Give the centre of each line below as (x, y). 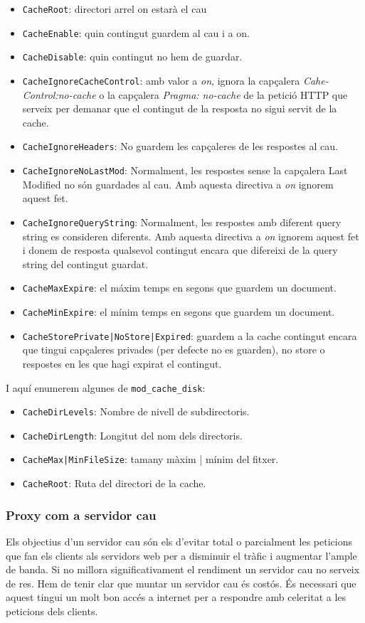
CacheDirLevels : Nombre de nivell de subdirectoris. (136, 411)
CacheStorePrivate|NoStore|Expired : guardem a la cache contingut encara (190, 335)
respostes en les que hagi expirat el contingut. (122, 363)
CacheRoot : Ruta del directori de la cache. (114, 483)
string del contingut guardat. (85, 263)
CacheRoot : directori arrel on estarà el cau (115, 9)
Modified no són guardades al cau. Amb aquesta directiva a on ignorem (178, 184)
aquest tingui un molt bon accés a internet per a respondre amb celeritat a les (176, 597)
